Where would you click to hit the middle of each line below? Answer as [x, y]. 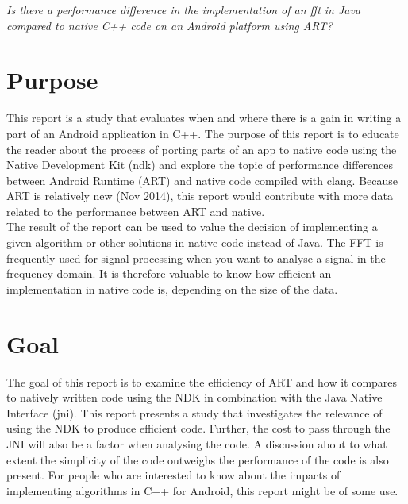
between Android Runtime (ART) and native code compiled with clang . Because [202, 180]
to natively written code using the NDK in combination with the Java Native [194, 397]
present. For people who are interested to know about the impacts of [173, 475]
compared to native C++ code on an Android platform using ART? [169, 25]
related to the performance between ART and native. [136, 211]
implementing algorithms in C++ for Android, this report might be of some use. [202, 490]
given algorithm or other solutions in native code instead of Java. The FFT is [195, 242]
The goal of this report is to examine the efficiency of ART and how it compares [202, 381]
